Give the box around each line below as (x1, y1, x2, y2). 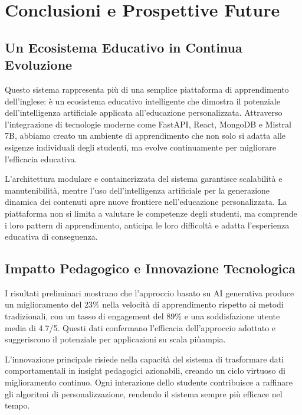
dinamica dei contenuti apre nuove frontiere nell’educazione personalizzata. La (5, 195, 287, 208)
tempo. (5, 399, 30, 411)
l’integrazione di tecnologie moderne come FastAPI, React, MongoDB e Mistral (5, 117, 291, 130)
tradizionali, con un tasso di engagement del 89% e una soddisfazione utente (5, 310, 280, 322)
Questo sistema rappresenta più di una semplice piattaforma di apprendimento (5, 83, 289, 95)
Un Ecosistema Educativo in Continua (5, 38, 242, 56)
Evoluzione (5, 55, 73, 74)
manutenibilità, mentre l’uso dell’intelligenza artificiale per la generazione (5, 184, 270, 196)
